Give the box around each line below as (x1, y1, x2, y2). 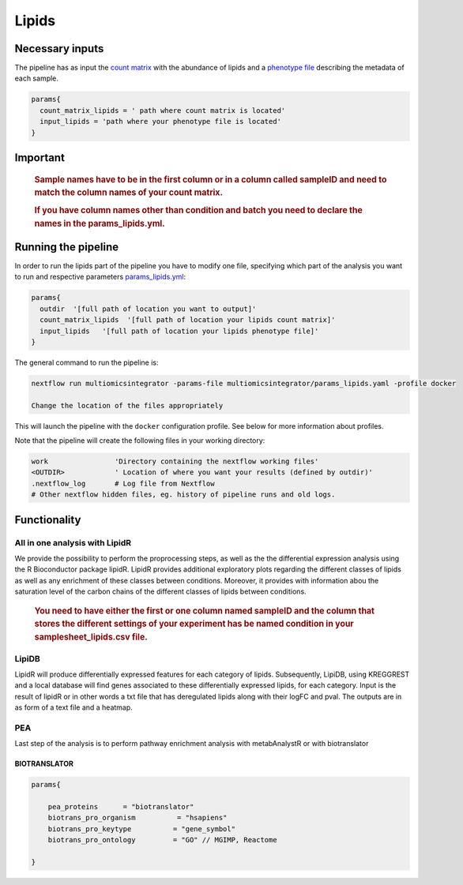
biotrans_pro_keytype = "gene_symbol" (47, 824, 236, 833)
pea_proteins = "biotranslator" (47, 802, 194, 811)
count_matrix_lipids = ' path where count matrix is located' (40, 106, 286, 114)
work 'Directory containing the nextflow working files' (31, 457, 319, 466)
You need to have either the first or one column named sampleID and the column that (34, 605, 375, 616)
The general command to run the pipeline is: (14, 358, 159, 367)
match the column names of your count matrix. (34, 187, 224, 198)
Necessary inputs (14, 42, 104, 55)
